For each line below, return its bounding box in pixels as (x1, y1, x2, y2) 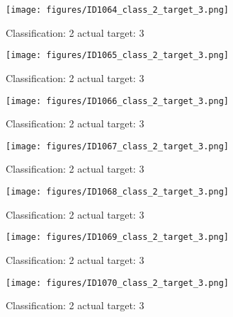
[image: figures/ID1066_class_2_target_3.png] (6, 96, 229, 106)
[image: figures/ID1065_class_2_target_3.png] (6, 50, 229, 61)
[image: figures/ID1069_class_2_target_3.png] (6, 232, 229, 243)
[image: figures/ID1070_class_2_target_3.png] (6, 277, 229, 288)
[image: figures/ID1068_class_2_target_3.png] (6, 187, 229, 197)
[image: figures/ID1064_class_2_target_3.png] (6, 5, 229, 15)
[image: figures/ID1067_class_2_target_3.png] (6, 141, 229, 151)
